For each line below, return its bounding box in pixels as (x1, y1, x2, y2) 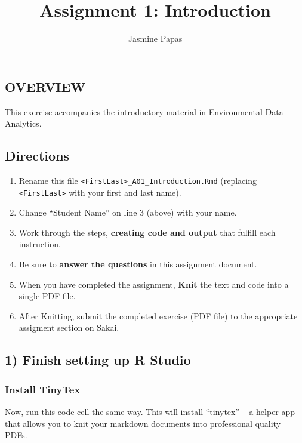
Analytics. (5, 117, 42, 130)
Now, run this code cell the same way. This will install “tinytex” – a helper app (5, 405, 295, 417)
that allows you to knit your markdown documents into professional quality (5, 417, 281, 429)
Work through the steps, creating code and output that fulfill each (19, 226, 276, 238)
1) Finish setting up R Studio (5, 350, 191, 369)
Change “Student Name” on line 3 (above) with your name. (19, 206, 237, 219)
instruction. (19, 238, 61, 250)
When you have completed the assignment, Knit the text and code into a (19, 278, 289, 290)
